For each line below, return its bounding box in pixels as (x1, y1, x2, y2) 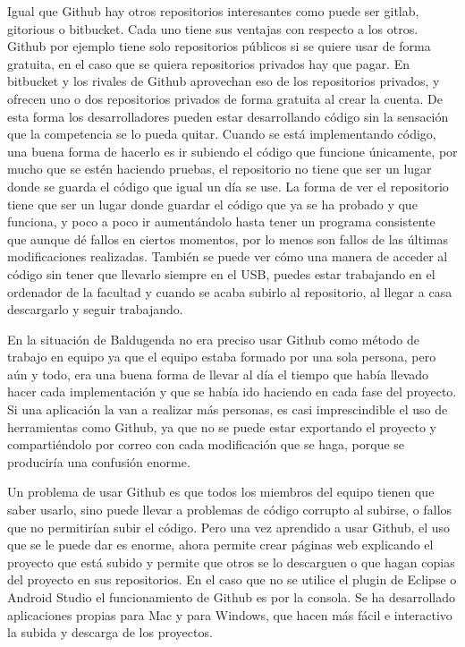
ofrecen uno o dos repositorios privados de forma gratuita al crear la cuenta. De (7, 89, 443, 107)
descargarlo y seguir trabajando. (7, 300, 183, 319)
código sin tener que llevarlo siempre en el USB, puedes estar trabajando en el (7, 264, 435, 283)
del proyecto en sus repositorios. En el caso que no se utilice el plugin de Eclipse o (7, 570, 457, 589)
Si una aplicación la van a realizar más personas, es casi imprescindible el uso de (7, 400, 448, 419)
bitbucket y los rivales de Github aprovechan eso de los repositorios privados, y (7, 72, 440, 90)
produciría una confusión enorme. (7, 452, 190, 471)
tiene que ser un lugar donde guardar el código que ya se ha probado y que (7, 194, 418, 213)
